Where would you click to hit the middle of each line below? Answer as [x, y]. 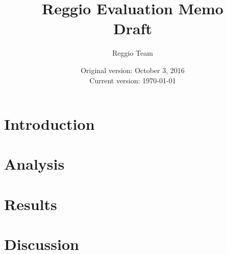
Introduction [49, 124]
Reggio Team [133, 53]
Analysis [34, 164]
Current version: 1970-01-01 [133, 80]
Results [31, 204]
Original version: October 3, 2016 [133, 70]
